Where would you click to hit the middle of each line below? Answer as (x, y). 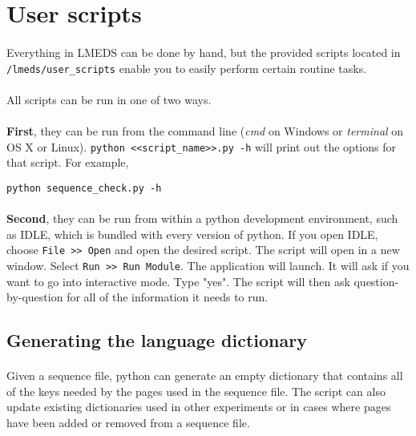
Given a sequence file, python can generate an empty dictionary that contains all (205, 375)
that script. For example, (68, 162)
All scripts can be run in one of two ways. (109, 99)
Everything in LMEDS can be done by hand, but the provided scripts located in (204, 52)
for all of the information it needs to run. (168, 297)
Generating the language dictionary (157, 340)
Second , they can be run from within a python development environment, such (202, 218)
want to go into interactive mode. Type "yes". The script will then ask (178, 281)
